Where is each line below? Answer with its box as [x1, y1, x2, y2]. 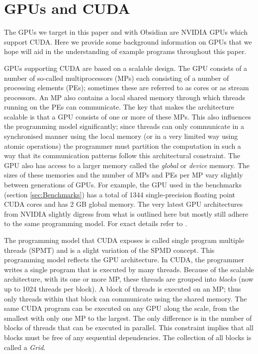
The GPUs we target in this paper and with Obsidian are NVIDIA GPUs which [4, 27, 248, 37]
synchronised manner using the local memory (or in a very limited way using [4, 131, 238, 141]
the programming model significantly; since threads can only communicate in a [4, 121, 244, 131]
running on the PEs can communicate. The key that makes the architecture [4, 102, 235, 112]
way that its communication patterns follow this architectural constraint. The [4, 150, 240, 161]
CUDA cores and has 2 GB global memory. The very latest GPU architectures [4, 199, 243, 209]
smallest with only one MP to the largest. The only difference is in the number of [4, 312, 252, 323]
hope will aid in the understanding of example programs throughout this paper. [4, 46, 247, 57]
